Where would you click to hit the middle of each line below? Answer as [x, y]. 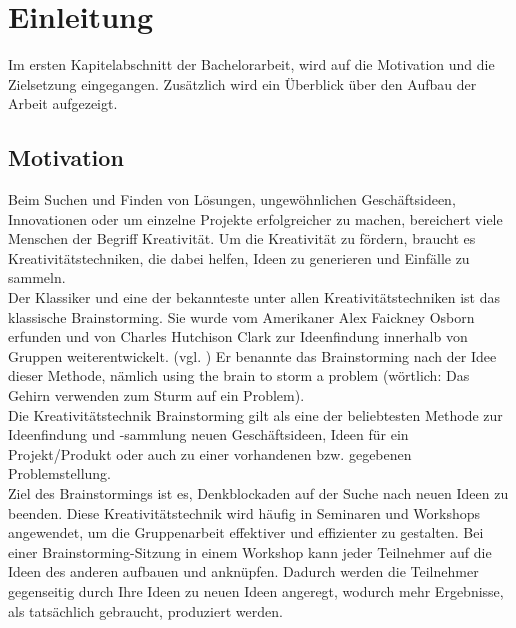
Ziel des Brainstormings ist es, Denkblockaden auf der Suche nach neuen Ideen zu [258, 493]
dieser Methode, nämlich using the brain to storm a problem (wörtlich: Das [239, 375]
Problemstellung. [59, 473]
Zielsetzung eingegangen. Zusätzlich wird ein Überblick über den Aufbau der [242, 83]
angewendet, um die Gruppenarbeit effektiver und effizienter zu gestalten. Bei [246, 532]
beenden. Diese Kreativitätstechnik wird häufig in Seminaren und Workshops [244, 512]
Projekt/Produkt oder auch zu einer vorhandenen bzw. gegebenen [210, 453]
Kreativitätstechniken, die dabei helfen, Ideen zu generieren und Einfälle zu [239, 257]
